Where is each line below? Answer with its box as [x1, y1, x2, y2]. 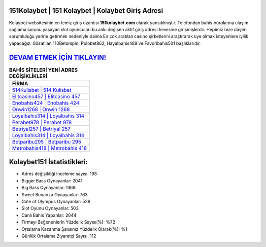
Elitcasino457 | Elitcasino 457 [12, 93, 81, 100]
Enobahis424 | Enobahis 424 [12, 99, 80, 106]
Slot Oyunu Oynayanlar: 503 [21, 205, 79, 212]
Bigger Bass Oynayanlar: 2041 [21, 177, 83, 183]
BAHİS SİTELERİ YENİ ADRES [9, 67, 78, 73]
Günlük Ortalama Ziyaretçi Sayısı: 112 [21, 233, 96, 239]
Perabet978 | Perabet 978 [12, 119, 72, 126]
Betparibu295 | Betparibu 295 [12, 138, 81, 145]
